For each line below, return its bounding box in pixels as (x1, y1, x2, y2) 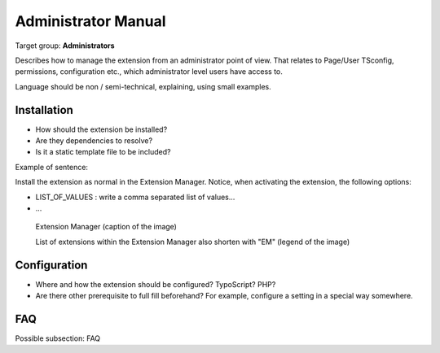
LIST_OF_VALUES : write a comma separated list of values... (35, 192, 235, 202)
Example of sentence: (15, 162, 89, 172)
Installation (15, 102, 73, 117)
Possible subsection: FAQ (15, 333, 101, 343)
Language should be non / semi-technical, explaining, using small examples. (15, 81, 272, 91)
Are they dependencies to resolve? (35, 136, 153, 146)
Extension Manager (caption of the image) (35, 222, 177, 232)
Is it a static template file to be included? (35, 147, 171, 157)
